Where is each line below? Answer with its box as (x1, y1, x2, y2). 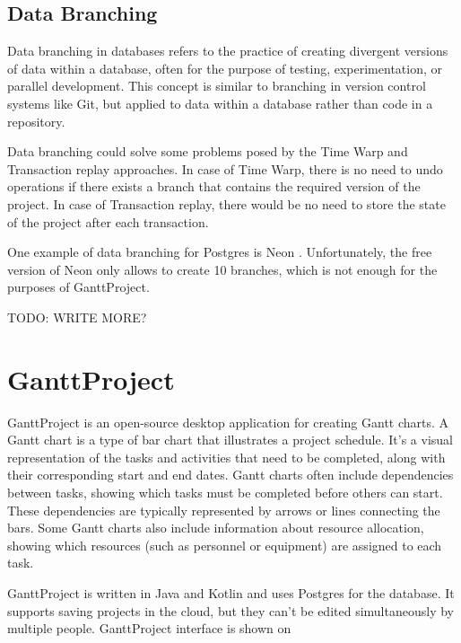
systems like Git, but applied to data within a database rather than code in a (7, 93, 433, 112)
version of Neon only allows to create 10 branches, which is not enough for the (7, 260, 438, 278)
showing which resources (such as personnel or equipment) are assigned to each (7, 535, 442, 554)
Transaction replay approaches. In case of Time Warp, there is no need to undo (7, 159, 443, 178)
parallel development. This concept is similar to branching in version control (7, 76, 426, 95)
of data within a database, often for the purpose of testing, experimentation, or (7, 58, 442, 77)
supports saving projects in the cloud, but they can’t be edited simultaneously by (7, 601, 454, 620)
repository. (7, 111, 65, 130)
